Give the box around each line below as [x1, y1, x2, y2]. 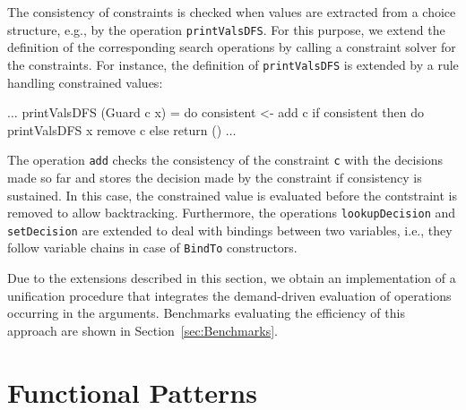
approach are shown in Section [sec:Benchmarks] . [7, 320, 278, 339]
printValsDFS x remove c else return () [7, 120, 222, 139]
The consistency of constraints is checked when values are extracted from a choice [7, 3, 456, 21]
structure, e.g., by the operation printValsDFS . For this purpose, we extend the [7, 20, 445, 38]
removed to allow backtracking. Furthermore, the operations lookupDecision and [7, 203, 456, 222]
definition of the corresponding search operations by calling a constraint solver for [7, 38, 456, 56]
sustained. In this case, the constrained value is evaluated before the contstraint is [7, 185, 457, 204]
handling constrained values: [7, 73, 163, 91]
